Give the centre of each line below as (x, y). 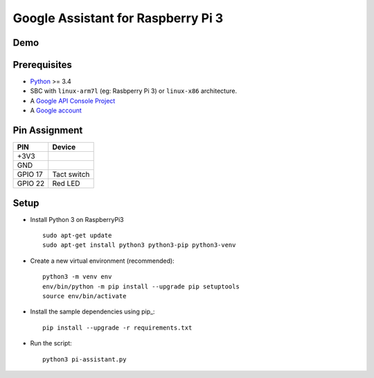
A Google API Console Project (73, 101)
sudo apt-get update (77, 235)
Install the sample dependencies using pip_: (92, 311)
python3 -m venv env (77, 277)
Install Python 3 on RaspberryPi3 (77, 219)
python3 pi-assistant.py (84, 359)
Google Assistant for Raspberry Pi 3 (118, 18)
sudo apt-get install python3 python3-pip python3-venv (139, 245)
